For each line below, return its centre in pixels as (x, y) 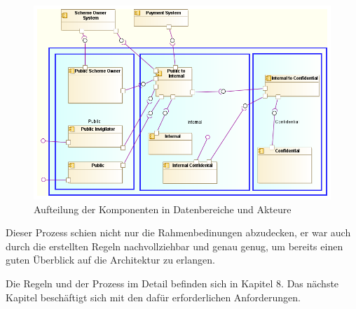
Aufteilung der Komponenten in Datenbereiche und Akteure (163, 209)
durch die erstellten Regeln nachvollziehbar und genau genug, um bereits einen (174, 246)
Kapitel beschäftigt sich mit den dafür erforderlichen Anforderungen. (153, 297)
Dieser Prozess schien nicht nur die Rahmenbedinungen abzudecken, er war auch (178, 232)
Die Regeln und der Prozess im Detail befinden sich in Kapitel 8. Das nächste (172, 283)
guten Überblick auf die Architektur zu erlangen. (110, 260)
